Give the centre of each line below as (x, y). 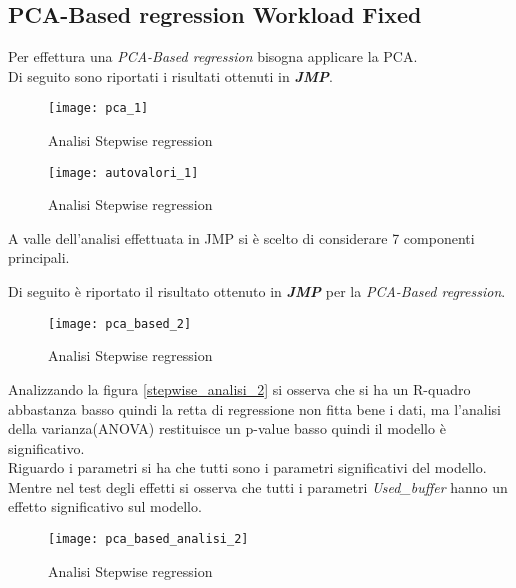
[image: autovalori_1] (123, 172)
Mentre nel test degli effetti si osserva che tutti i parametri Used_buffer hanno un (258, 486)
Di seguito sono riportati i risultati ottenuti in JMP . (170, 75)
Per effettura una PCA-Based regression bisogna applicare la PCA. (213, 56)
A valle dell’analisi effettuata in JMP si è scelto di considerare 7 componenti (241, 237)
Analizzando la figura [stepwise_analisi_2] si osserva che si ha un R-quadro (239, 388)
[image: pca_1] (98, 108)
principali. (39, 257)
